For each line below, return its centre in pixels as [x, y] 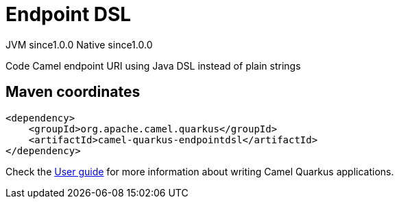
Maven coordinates [73, 92]
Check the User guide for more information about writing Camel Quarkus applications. [200, 171]
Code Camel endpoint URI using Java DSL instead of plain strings [153, 65]
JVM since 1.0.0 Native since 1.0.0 [79, 44]
